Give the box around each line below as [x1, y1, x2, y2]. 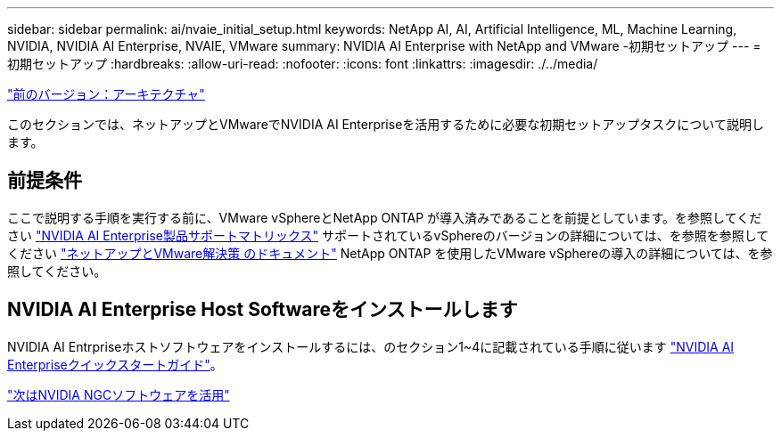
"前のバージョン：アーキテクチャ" [7, 86, 205, 101]
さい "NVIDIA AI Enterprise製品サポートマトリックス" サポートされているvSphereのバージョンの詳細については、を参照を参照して [7, 227, 769, 243]
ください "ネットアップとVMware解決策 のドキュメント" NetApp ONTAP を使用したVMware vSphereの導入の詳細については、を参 [7, 245, 773, 261]
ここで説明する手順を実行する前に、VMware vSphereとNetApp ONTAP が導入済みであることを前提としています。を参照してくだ [7, 209, 762, 225]
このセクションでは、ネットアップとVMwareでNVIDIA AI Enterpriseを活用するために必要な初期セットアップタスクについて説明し [7, 117, 764, 132]
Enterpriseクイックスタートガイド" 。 [7, 356, 223, 372]
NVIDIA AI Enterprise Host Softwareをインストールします [7, 298, 518, 321]
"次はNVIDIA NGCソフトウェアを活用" [7, 386, 230, 402]
